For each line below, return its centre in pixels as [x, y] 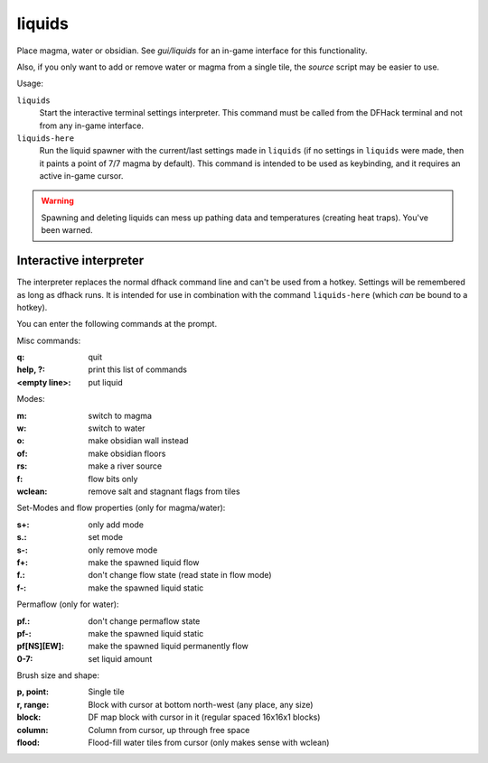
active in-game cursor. [81, 176]
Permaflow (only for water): [68, 604]
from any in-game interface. [92, 126]
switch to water [117, 428]
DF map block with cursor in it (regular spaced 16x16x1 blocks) [204, 717]
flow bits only [113, 479]
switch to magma [120, 415]
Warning [57, 201]
